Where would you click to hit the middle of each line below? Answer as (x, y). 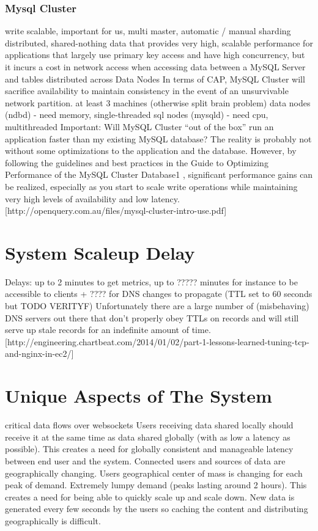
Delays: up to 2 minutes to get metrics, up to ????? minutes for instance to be (151, 281)
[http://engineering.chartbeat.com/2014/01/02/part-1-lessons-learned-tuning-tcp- (157, 341)
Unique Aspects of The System (139, 396)
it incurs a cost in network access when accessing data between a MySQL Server (155, 67)
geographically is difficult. (53, 520)
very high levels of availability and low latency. (92, 198)
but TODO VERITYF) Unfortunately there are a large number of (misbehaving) (157, 306)
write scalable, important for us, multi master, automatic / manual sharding (148, 31)
